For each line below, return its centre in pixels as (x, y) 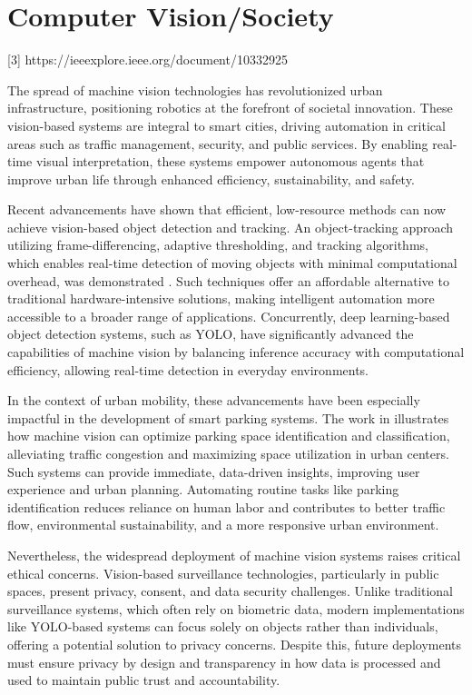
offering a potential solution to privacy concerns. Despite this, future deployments (235, 644)
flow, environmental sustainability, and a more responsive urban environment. (223, 525)
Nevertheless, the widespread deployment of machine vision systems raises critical (234, 555)
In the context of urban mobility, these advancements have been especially (214, 400)
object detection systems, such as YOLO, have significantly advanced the (211, 334)
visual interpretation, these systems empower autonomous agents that (230, 161)
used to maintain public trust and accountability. (144, 680)
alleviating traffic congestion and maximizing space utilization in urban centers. (228, 453)
